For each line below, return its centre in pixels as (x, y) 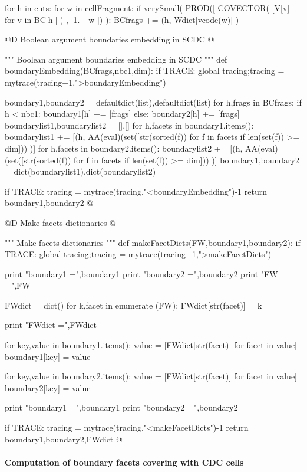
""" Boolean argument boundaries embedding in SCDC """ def (116, 59)
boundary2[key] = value (48, 387)
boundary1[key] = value (48, 356)
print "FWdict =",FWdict (51, 325)
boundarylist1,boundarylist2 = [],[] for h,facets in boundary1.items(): (129, 125)
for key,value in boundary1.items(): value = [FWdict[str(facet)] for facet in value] (151, 345)
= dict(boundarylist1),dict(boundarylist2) (80, 171)
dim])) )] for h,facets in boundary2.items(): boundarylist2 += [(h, (124, 148)
